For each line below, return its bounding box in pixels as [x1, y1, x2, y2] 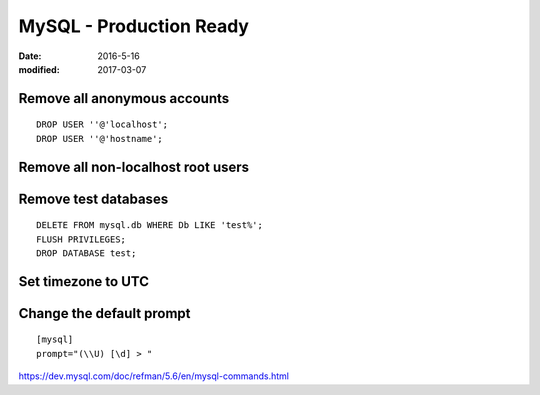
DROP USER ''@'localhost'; [36, 119, 169, 130]
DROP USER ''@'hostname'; [36, 133, 164, 144]
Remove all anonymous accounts [18, 90, 230, 107]
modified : [18, 63, 60, 75]
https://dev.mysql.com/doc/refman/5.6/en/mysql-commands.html [18, 370, 290, 382]
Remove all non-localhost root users [18, 158, 250, 175]
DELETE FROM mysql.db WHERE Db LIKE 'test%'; [36, 220, 264, 231]
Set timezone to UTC [18, 273, 150, 290]
